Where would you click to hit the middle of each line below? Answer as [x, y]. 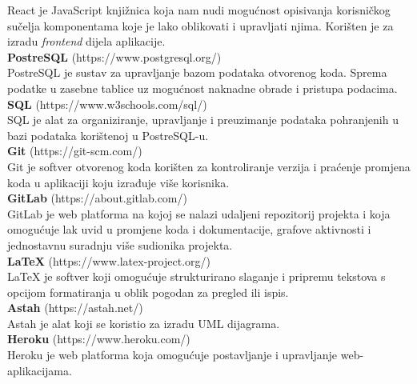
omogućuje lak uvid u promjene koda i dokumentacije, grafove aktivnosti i [189, 229]
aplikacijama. [40, 370]
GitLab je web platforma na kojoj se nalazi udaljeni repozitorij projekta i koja [199, 213]
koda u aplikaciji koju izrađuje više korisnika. [118, 182]
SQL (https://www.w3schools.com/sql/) [107, 104]
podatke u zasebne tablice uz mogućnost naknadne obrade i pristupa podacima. [202, 88]
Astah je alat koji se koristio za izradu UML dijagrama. [144, 323]
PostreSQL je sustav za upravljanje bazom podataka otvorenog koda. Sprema [197, 72]
